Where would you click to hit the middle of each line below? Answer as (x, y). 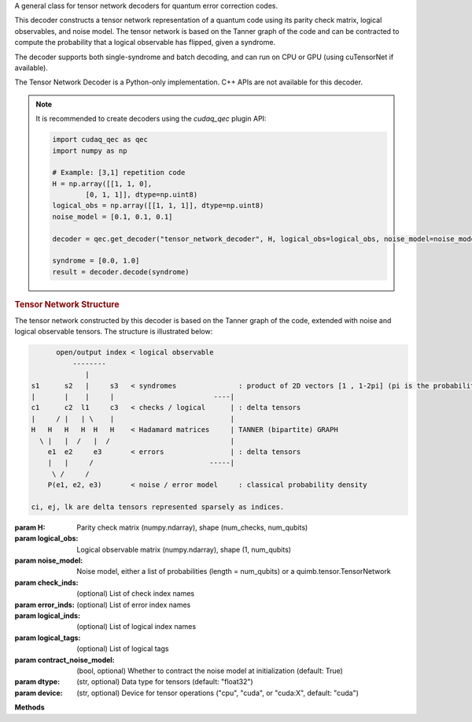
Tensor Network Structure (67, 304)
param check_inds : (46, 582)
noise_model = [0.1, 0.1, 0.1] (112, 216)
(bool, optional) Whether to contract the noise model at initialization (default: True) (210, 671)
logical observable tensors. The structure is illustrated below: (114, 332)
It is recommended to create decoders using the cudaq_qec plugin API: (151, 119)
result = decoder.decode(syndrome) (121, 272)
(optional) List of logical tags (123, 649)
